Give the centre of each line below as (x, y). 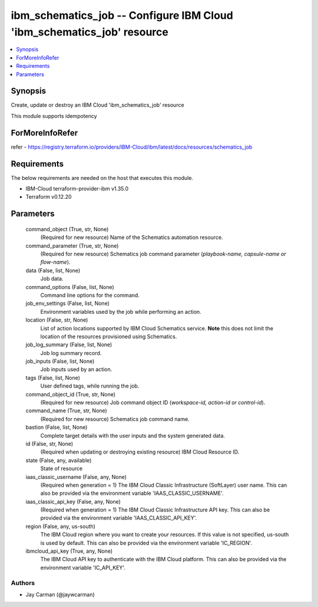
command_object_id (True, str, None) (71, 394)
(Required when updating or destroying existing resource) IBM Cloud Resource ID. (140, 452)
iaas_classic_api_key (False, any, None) (73, 501)
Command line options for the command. (90, 295)
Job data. (52, 279)
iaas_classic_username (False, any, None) (76, 477)
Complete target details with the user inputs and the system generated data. (133, 435)
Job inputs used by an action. (76, 369)
